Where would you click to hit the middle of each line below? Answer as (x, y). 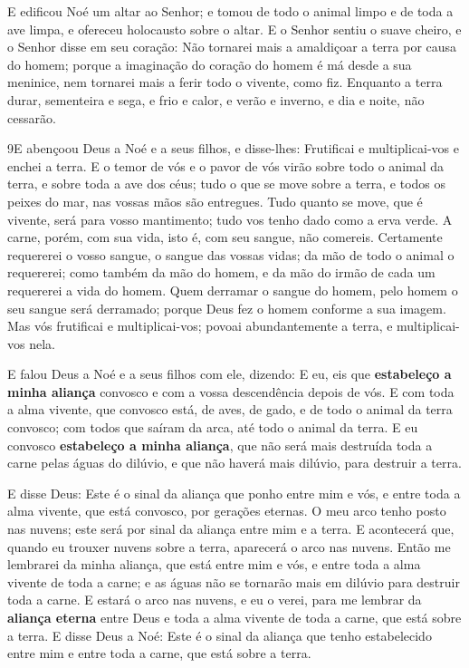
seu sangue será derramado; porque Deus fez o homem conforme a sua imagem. (227, 308)
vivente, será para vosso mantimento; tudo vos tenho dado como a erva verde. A (230, 219)
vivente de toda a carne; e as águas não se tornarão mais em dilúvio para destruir (234, 581)
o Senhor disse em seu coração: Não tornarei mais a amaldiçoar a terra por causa (232, 47)
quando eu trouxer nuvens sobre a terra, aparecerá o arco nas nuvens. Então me (229, 546)
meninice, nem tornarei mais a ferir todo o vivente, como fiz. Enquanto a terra (225, 82)
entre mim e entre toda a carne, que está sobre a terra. (159, 653)
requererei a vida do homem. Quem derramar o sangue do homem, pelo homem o (233, 290)
